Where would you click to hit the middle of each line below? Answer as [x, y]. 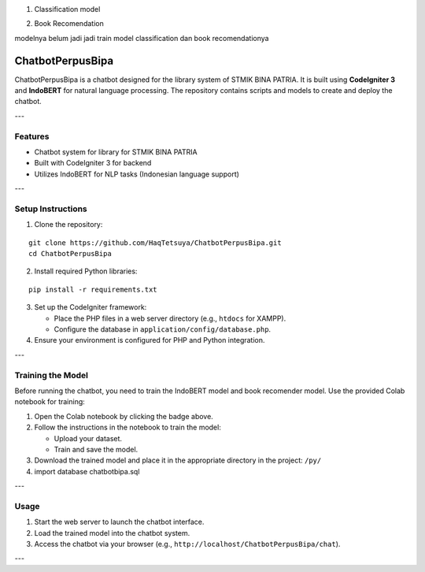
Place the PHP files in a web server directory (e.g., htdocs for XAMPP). [170, 318]
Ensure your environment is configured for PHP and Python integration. [150, 340]
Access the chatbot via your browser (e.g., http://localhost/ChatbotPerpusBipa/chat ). [187, 544]
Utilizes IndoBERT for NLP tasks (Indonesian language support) [137, 174]
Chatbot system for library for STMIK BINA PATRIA [116, 152]
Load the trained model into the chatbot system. [112, 533]
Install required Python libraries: [86, 271]
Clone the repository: [68, 225]
